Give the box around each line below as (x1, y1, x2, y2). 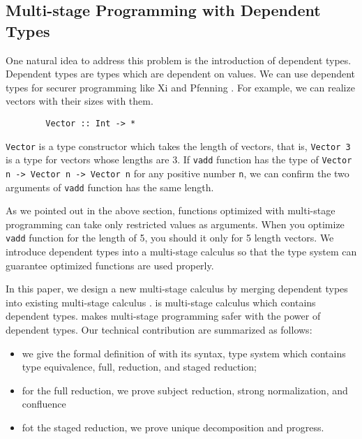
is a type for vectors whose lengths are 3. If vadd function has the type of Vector (6, 152, 352, 167)
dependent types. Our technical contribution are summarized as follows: (6, 322, 312, 337)
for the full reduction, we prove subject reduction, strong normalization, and (22, 382, 348, 397)
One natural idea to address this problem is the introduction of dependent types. (6, 52, 352, 67)
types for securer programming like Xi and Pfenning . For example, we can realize (6, 80, 355, 94)
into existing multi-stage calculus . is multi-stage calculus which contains (6, 295, 316, 309)
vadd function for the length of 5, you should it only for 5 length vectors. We (6, 230, 334, 245)
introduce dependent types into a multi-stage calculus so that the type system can (6, 244, 357, 259)
